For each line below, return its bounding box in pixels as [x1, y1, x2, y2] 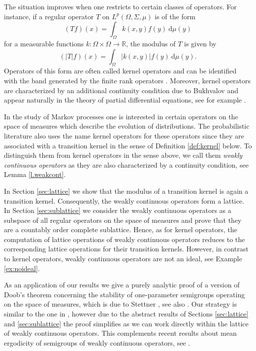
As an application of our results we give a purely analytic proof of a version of [4, 280, 240, 290]
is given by [184, 38, 217, 48]
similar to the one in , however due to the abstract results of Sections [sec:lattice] [4, 309, 249, 319]
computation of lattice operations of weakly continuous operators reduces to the [4, 234, 245, 244]
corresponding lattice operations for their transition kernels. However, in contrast [4, 244, 249, 254]
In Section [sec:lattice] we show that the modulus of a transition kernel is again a [4, 185, 249, 196]
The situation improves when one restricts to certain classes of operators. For [4, 1, 237, 11]
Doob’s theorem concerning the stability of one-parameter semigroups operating [4, 289, 245, 299]
